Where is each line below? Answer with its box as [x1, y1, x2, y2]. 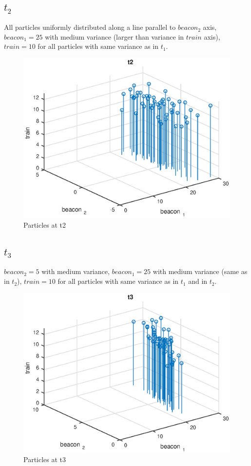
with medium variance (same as [153, 266, 248, 276]
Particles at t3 [23, 454, 66, 465]
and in [188, 276, 208, 286]
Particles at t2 [23, 219, 66, 230]
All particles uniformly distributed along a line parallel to [4, 22, 176, 32]
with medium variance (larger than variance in [45, 31, 184, 42]
